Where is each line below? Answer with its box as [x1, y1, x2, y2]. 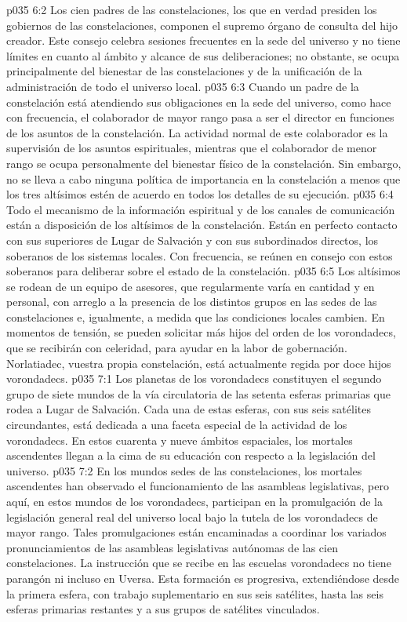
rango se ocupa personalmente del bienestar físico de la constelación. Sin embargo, [6, 155, 402, 171]
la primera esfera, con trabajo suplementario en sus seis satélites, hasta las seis [6, 585, 383, 602]
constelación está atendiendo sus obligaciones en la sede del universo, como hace [6, 93, 391, 110]
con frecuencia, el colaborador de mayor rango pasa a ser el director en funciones [6, 109, 394, 125]
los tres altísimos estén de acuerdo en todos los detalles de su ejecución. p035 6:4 [6, 186, 394, 202]
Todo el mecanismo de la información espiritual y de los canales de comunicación [6, 201, 395, 217]
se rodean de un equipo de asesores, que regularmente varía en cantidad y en [6, 278, 375, 294]
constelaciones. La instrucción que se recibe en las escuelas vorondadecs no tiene [6, 555, 391, 571]
